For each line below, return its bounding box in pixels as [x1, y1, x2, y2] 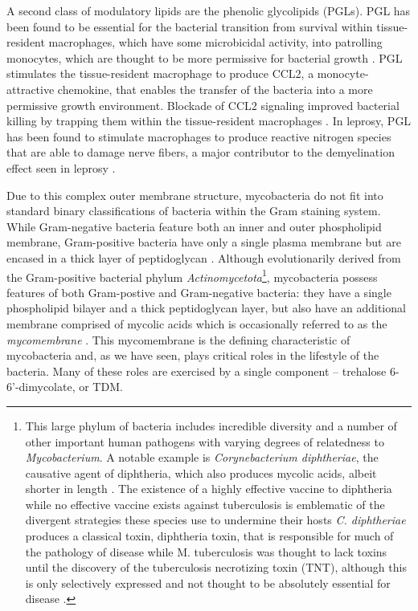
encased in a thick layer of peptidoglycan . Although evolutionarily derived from [6, 249, 401, 266]
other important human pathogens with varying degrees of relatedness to [25, 433, 384, 450]
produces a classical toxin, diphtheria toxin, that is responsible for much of [25, 527, 394, 544]
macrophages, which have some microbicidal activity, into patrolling [48, 34, 383, 51]
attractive [6, 80, 55, 97]
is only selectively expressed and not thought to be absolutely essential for [25, 574, 391, 591]
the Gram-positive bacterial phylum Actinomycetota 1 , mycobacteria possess [6, 266, 378, 285]
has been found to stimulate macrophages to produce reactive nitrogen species [6, 128, 391, 145]
